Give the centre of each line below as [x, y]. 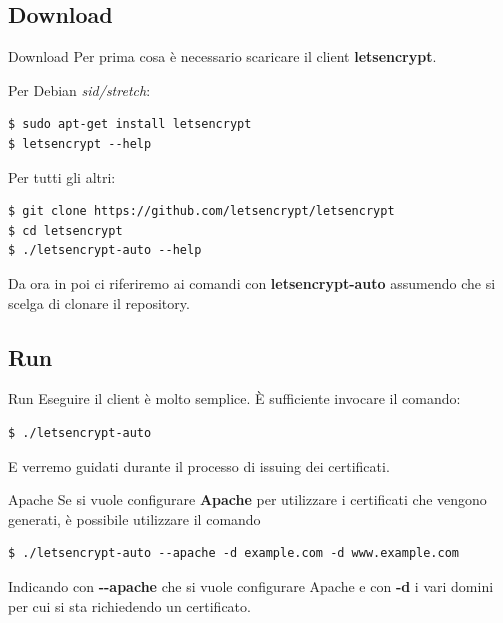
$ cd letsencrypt [65, 230]
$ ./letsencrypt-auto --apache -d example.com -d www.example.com [234, 553]
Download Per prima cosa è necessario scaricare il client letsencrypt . [222, 56]
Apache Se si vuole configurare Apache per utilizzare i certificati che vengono [247, 499]
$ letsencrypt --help [80, 143]
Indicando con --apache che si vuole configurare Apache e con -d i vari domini [251, 585]
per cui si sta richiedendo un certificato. [129, 605]
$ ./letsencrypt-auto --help [105, 250]
